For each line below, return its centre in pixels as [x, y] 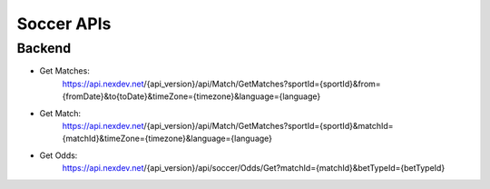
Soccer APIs [64, 24]
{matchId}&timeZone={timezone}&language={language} [167, 139]
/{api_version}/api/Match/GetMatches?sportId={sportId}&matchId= [269, 125]
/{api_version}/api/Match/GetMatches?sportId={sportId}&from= [262, 84]
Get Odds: [59, 155]
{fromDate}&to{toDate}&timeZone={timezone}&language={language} [191, 96]
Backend [44, 48]
